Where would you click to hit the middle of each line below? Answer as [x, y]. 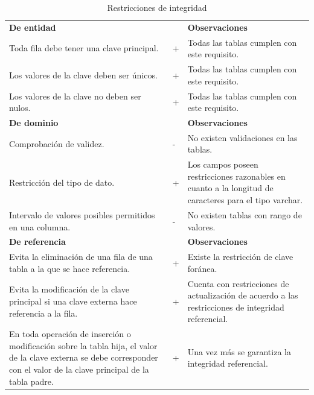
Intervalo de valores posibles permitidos [82, 214]
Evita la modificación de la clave [69, 289]
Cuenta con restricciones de [238, 283]
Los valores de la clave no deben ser [75, 96]
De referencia [37, 242]
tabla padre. [31, 381]
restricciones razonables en [236, 176]
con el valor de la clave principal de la [79, 369]
